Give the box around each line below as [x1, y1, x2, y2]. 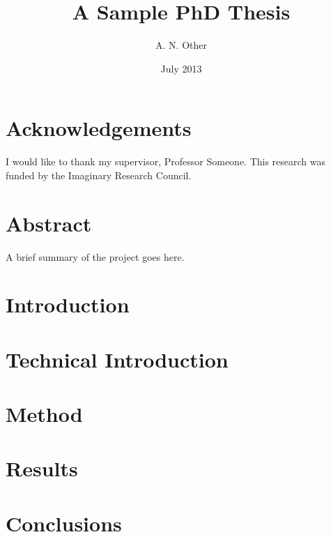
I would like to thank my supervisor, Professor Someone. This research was [6, 154, 326, 169]
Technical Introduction [6, 345, 229, 373]
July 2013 [160, 61, 202, 75]
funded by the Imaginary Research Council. [6, 167, 192, 182]
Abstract [6, 209, 92, 237]
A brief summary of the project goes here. [6, 249, 185, 264]
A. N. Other [155, 38, 207, 52]
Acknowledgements [6, 114, 192, 142]
